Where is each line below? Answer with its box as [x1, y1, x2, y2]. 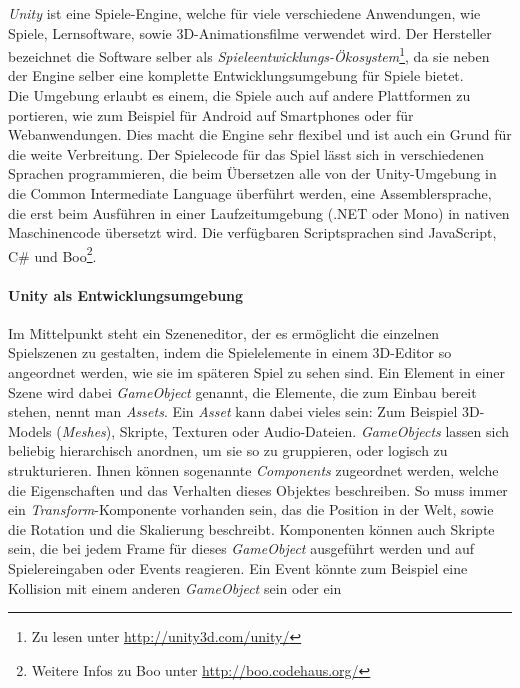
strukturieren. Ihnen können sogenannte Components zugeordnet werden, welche [8, 459, 499, 480]
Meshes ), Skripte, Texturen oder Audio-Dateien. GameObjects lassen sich [61, 420, 510, 441]
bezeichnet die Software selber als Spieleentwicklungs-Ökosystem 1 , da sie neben [8, 43, 490, 66]
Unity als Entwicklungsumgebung [8, 284, 244, 305]
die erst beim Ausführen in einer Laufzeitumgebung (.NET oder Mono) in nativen [8, 202, 510, 223]
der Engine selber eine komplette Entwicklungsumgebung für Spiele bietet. [8, 65, 464, 86]
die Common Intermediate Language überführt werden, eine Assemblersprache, [8, 183, 492, 203]
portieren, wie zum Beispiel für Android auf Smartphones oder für [8, 104, 414, 125]
